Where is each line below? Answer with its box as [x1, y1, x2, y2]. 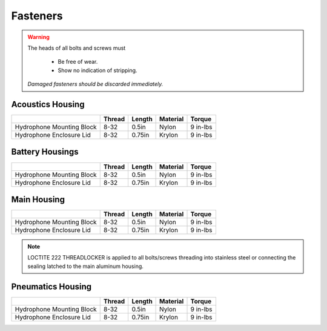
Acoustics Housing [11, 99, 85, 109]
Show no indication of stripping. [58, 67, 137, 74]
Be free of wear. [58, 58, 98, 65]
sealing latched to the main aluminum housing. [27, 262, 144, 270]
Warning [27, 33, 50, 41]
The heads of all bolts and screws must [27, 44, 126, 52]
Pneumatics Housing [11, 281, 92, 292]
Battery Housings [11, 147, 79, 157]
